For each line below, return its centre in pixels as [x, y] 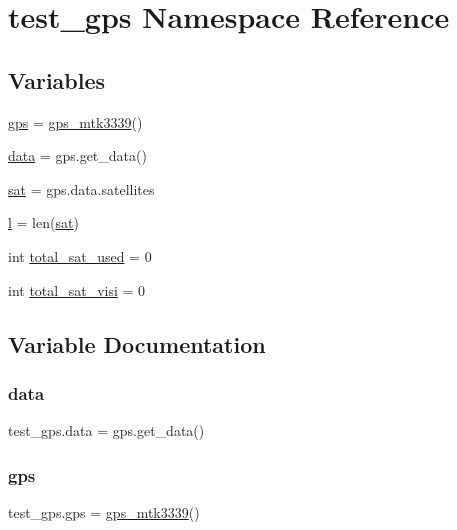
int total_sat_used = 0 [80, 255]
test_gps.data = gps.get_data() [106, 430]
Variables [57, 79]
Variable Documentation [137, 343]
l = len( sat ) [43, 222]
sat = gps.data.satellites [81, 188]
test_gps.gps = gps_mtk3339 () [104, 511]
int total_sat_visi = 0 [77, 289]
